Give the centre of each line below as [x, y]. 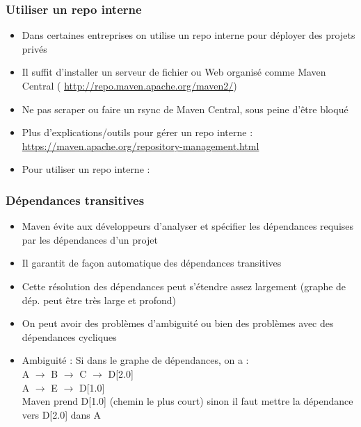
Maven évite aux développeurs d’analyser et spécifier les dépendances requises [188, 226]
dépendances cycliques [69, 336]
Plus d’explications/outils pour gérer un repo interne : [137, 132]
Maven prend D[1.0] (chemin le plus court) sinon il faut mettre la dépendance [187, 401]
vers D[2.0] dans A [61, 414]
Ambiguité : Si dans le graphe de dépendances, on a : [135, 360]
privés [34, 48]
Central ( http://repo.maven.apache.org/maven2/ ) [129, 85]
